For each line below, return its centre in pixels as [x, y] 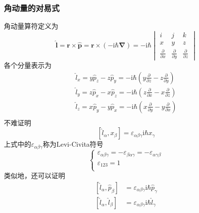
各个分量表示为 [28, 65]
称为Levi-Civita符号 [73, 144]
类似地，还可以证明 [34, 175]
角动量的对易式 [32, 8]
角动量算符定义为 [31, 26]
